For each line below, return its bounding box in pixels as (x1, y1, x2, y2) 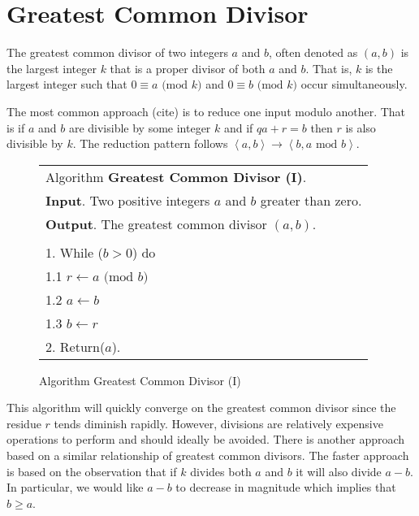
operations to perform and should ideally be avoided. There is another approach (6, 431, 405, 448)
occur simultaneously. (300, 76, 408, 93)
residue (6, 414, 41, 431)
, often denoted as (268, 44, 358, 61)
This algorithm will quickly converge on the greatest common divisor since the (6, 399, 396, 416)
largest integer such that (6, 76, 127, 93)
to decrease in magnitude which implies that (175, 479, 396, 496)
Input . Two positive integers (45, 190, 210, 210)
